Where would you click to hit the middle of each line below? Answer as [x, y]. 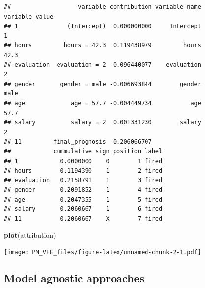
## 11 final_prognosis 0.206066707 [78, 142]
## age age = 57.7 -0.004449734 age [102, 103]
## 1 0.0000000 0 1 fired [83, 161]
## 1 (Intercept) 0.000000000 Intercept [102, 26]
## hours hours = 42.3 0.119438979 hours [102, 45]
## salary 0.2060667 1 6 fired [83, 209]
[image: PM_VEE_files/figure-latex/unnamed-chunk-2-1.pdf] [102, 252]
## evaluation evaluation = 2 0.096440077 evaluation [102, 65]
